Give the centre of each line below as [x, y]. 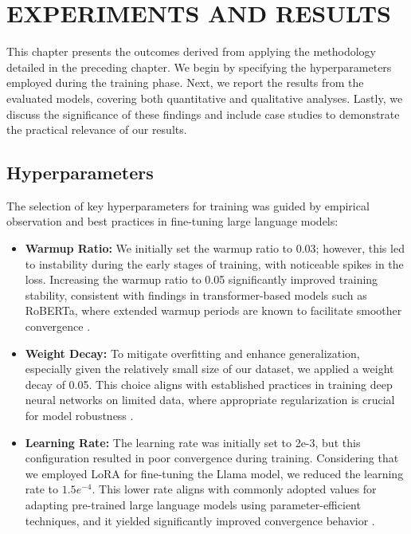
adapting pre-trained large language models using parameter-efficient [193, 504]
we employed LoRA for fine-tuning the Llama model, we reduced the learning [214, 473]
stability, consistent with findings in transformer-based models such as [196, 294]
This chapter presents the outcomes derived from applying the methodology [192, 51]
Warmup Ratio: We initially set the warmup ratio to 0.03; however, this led [215, 248]
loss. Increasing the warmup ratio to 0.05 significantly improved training [202, 279]
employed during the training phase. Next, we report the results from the [185, 82]
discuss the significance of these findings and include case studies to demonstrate [203, 114]
